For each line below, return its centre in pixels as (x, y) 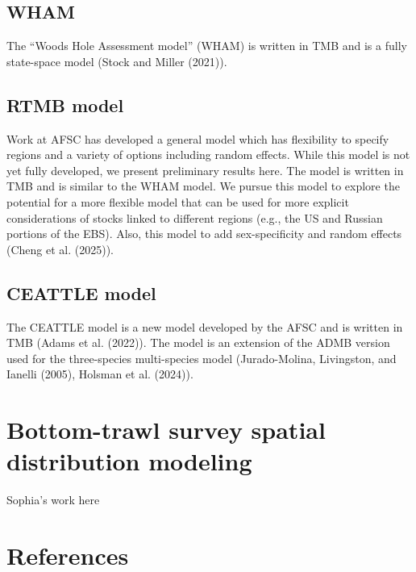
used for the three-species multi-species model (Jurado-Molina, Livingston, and (202, 358)
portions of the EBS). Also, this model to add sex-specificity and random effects (204, 234)
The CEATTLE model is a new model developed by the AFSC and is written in (205, 326)
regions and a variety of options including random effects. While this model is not (208, 154)
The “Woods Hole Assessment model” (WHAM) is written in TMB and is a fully (207, 46)
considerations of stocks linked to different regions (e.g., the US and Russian (195, 217)
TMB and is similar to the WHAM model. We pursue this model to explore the (203, 186)
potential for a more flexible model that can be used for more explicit (178, 201)
